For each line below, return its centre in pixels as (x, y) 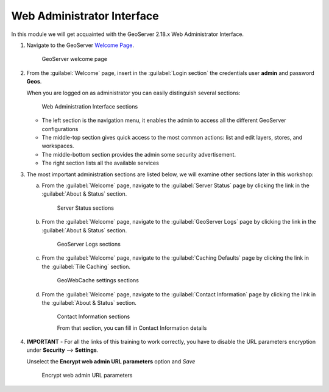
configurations (60, 129)
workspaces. (58, 146)
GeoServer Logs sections (89, 244)
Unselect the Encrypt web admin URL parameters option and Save (111, 361)
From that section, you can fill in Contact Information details (132, 328)
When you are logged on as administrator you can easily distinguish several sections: (133, 93)
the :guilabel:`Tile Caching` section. (86, 266)
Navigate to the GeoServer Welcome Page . (80, 45)
